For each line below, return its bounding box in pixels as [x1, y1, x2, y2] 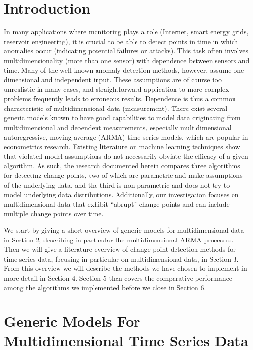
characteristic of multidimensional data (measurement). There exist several [4, 103, 228, 113]
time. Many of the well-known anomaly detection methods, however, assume [4, 65, 232, 75]
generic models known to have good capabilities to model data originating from [4, 112, 241, 123]
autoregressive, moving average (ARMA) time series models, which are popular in [4, 131, 248, 142]
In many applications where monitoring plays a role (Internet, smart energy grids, [4, 26, 249, 37]
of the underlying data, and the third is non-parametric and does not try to [4, 179, 230, 190]
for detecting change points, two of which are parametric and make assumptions [4, 170, 243, 180]
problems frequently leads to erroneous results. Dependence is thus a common [4, 93, 236, 104]
